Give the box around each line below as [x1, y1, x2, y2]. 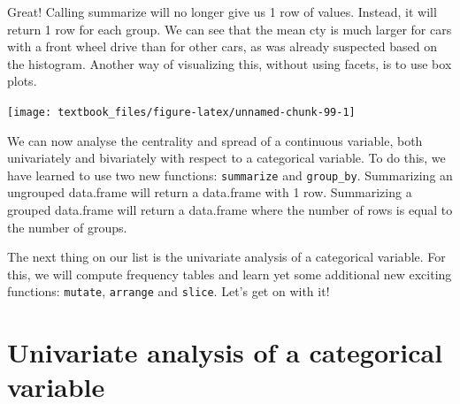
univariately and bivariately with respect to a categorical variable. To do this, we [7, 149, 446, 167]
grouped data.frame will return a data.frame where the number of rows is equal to [7, 201, 453, 219]
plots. [7, 72, 37, 90]
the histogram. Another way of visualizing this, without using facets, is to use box [7, 54, 452, 72]
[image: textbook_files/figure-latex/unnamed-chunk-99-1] [7, 105, 356, 118]
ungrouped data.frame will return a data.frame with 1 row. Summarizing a [7, 183, 412, 202]
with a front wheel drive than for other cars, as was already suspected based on [7, 37, 438, 56]
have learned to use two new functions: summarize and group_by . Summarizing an [7, 165, 453, 184]
